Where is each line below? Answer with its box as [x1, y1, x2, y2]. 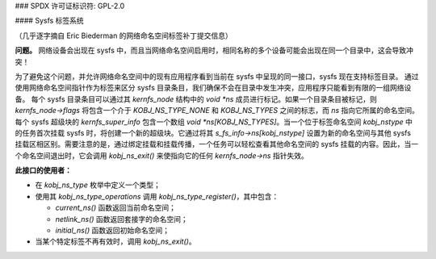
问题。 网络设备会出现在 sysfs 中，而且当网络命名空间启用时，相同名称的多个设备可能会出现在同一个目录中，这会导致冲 [15, 45, 413, 56]
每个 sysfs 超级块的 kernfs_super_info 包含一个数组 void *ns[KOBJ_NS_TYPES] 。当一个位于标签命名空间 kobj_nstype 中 [15, 117, 413, 127]
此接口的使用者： [15, 165, 72, 175]
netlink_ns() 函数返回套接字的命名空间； [55, 214, 189, 223]
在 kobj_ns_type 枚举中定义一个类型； [35, 180, 161, 190]
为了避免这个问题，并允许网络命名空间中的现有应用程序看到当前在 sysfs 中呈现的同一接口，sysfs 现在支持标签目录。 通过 [15, 71, 419, 81]
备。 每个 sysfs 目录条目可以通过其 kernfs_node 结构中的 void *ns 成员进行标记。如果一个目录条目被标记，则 [15, 94, 377, 104]
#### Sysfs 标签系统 [15, 16, 84, 26]
